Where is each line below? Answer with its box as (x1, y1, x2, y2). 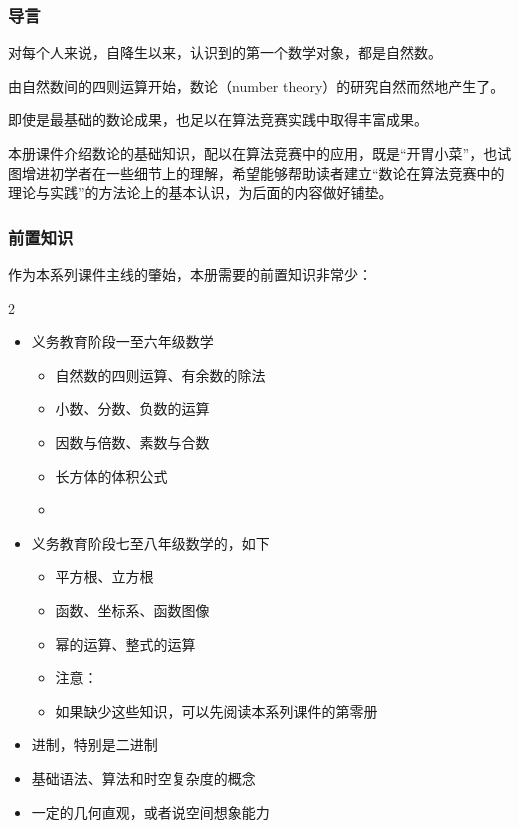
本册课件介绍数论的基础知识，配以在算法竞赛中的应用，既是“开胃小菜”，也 (8, 143, 498, 163)
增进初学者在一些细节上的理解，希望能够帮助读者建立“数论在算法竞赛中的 (21, 162, 505, 183)
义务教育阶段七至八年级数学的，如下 (31, 532, 270, 553)
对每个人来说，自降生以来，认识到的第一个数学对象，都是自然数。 (8, 42, 442, 63)
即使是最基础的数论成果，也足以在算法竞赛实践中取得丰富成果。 (8, 109, 428, 130)
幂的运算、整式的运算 (55, 633, 196, 654)
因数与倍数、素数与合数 (55, 431, 210, 452)
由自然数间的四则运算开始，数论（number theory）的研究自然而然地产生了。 (8, 75, 505, 96)
